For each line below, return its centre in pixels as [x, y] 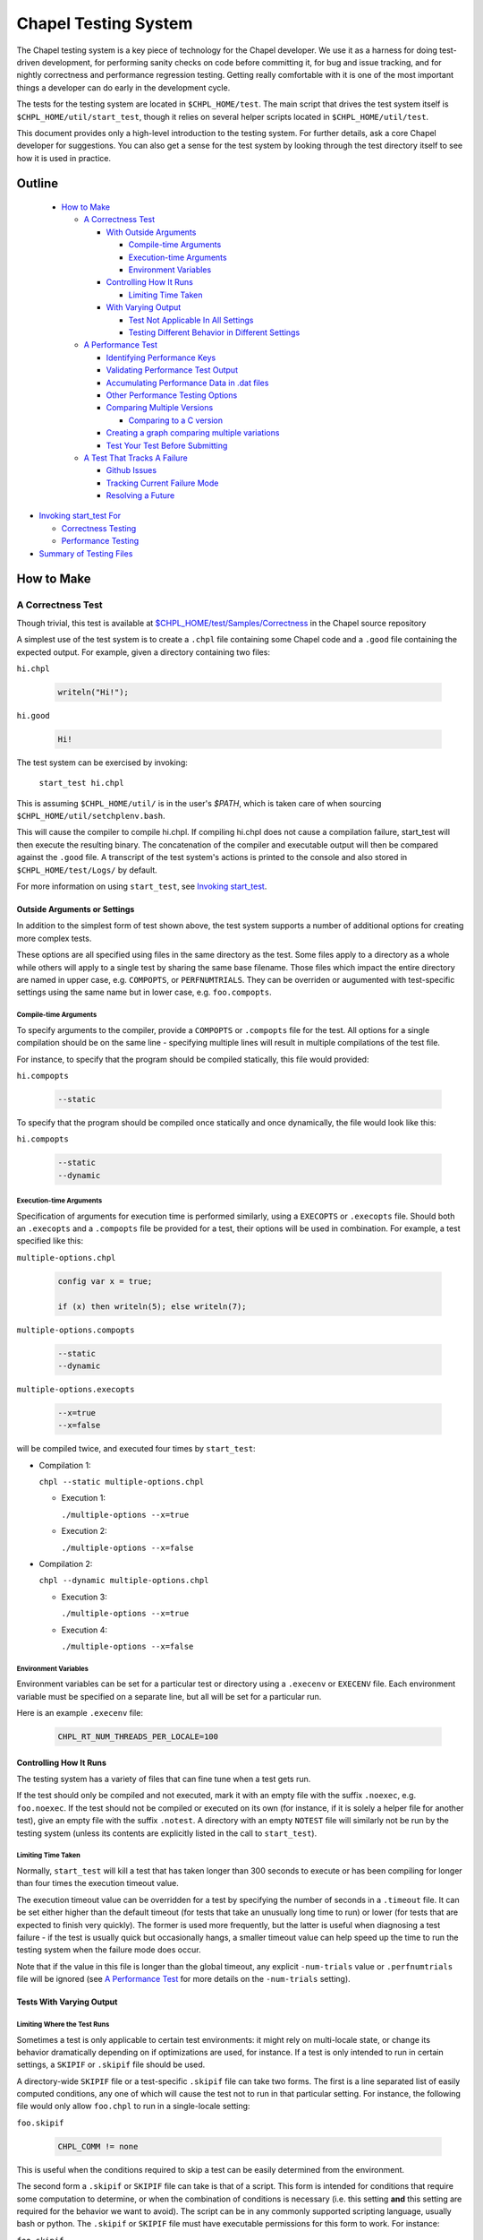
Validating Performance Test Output [172, 370]
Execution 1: [84, 1498]
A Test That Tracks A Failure [136, 458]
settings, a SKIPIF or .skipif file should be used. [111, 2064]
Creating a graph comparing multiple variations [193, 433]
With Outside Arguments [151, 232]
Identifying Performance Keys [161, 358]
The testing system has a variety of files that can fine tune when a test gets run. [164, 1779]
